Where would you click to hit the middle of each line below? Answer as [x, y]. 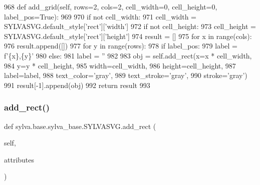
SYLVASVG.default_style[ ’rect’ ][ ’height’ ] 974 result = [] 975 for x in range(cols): [128, 36]
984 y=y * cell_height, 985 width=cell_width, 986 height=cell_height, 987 [120, 65]
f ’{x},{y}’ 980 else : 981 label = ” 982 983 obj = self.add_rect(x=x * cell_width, [128, 55]
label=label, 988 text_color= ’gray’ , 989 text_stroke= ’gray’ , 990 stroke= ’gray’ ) [126, 75]
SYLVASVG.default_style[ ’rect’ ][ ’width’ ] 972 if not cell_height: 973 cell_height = [130, 26]
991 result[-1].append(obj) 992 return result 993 [77, 85]
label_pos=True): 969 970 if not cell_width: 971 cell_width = [100, 16]
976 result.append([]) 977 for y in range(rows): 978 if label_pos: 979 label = [121, 46]
